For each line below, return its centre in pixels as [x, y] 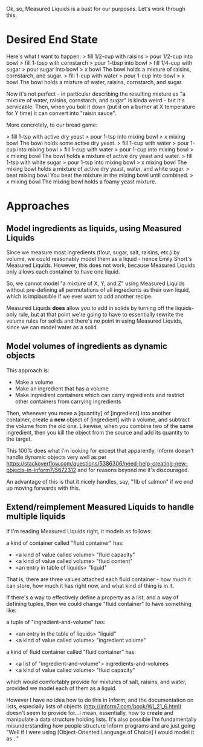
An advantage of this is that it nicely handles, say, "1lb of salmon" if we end [100, 481]
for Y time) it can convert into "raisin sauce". [61, 113]
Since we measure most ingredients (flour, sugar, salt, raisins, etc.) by [93, 252]
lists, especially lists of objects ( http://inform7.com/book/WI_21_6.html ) [94, 706]
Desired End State [52, 40]
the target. [19, 439]
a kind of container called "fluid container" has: [65, 543]
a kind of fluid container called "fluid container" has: [71, 652]
